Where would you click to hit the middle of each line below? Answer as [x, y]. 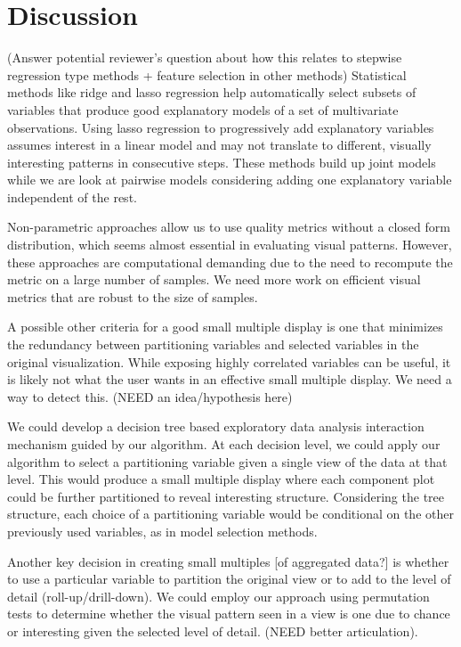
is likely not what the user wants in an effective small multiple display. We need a [230, 379]
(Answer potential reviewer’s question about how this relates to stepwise [205, 57]
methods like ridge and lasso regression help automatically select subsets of [212, 92]
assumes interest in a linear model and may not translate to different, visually [219, 145]
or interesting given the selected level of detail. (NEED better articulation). [213, 631]
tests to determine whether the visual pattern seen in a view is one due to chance [229, 614]
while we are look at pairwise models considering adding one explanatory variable [230, 180]
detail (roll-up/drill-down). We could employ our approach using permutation [218, 596]
